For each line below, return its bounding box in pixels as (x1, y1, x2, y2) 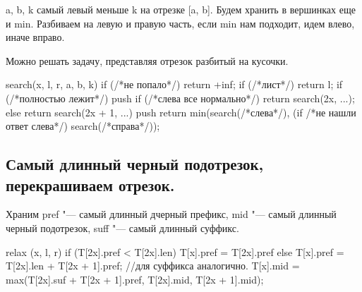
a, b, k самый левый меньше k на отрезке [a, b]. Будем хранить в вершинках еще (6, 2, 356, 16)
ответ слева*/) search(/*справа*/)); (6, 118, 160, 133)
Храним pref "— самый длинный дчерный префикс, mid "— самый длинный (6, 207, 337, 221)
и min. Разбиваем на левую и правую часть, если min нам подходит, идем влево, (6, 16, 355, 30)
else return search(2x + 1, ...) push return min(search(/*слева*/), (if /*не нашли (6, 104, 356, 119)
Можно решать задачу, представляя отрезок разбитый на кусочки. (6, 53, 289, 68)
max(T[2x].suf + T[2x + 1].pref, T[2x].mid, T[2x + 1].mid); (6, 272, 264, 286)
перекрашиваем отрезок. (6, 174, 175, 195)
